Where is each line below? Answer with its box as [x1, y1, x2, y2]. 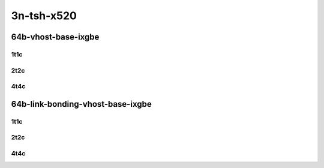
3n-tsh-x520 [11, 9, 77, 22]
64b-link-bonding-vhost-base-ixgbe [11, 99, 152, 109]
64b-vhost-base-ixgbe [11, 32, 100, 42]
